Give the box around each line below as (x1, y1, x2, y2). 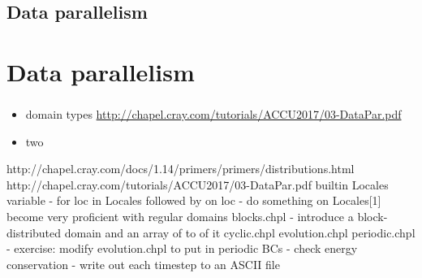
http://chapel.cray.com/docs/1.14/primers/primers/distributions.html (6, 160, 355, 177)
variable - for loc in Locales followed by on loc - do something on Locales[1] (6, 192, 381, 209)
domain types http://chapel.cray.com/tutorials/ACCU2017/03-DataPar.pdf (25, 106, 402, 123)
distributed (6, 224, 62, 241)
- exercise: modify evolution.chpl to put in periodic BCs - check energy (6, 240, 358, 257)
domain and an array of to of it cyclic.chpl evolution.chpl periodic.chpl (64, 224, 416, 241)
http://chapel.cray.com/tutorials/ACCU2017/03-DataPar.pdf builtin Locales (6, 176, 389, 193)
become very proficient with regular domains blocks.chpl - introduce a (6, 208, 354, 225)
